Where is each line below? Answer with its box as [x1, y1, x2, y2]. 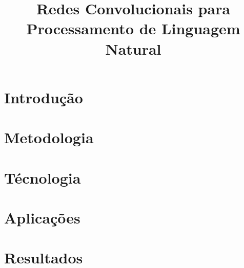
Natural [105, 38, 161, 59]
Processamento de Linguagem [26, 18, 240, 39]
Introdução [4, 86, 83, 107]
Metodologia [4, 127, 94, 148]
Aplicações [4, 207, 80, 228]
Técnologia [4, 167, 81, 188]
